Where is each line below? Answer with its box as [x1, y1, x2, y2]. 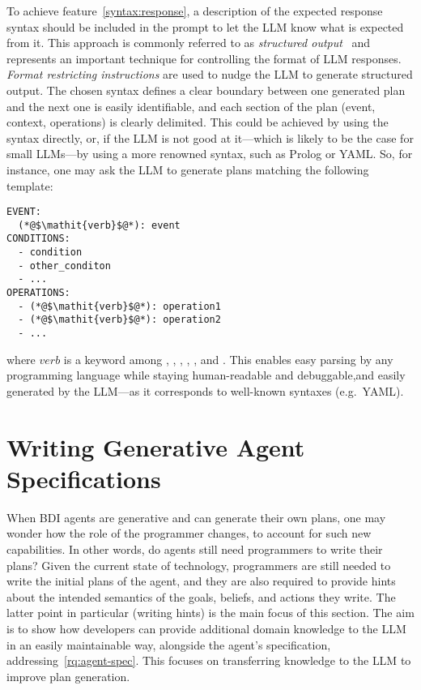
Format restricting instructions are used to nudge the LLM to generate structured [6, 66, 413, 83]
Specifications [6, 461, 161, 495]
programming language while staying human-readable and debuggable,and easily [6, 366, 406, 384]
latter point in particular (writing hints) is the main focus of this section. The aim [6, 604, 415, 621]
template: [6, 177, 53, 194]
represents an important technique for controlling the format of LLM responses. [6, 49, 402, 66]
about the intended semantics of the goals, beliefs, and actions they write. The [6, 588, 396, 605]
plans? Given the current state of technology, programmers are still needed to [6, 556, 391, 573]
